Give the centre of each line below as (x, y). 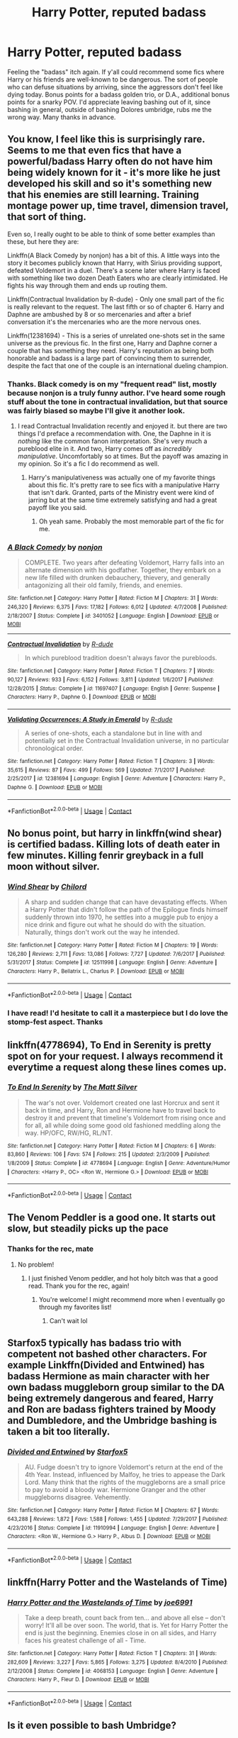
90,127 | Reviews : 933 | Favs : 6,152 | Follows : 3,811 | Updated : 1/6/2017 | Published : (110, 679)
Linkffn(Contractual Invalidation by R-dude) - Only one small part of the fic (116, 299)
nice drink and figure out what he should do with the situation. (115, 924)
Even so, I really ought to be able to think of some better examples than (111, 234)
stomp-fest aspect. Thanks (55, 1022)
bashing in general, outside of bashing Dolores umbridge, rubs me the (110, 109)
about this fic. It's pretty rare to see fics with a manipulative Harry (124, 485)
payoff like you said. (57, 508)
